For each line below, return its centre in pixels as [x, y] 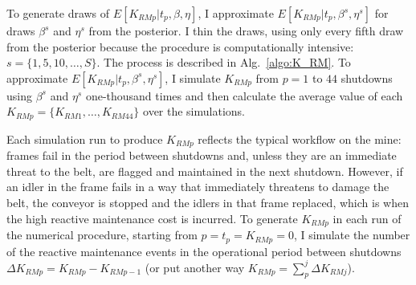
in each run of [367, 218]
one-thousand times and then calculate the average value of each [244, 95]
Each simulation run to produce [85, 138]
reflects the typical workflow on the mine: [300, 138]
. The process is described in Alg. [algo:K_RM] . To [224, 62]
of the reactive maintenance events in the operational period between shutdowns [204, 251]
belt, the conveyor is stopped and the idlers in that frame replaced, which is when [208, 203]
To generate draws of [58, 13]
